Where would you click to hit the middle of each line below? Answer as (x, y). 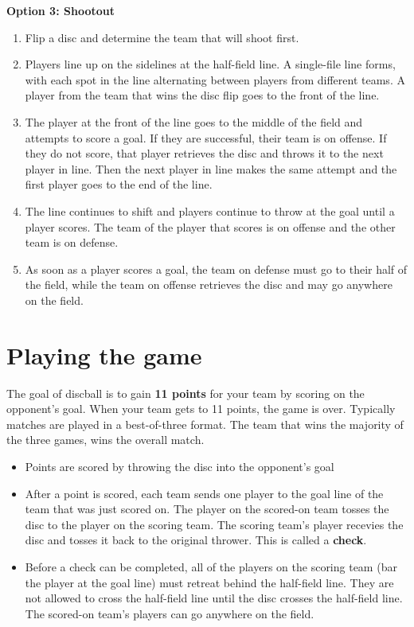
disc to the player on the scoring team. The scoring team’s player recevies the (214, 524)
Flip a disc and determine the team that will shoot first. (162, 37)
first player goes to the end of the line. (119, 184)
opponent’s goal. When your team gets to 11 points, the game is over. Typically (201, 409)
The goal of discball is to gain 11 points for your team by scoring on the (186, 393)
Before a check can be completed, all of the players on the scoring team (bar (211, 566)
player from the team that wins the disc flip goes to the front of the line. (202, 95)
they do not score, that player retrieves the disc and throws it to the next (204, 153)
